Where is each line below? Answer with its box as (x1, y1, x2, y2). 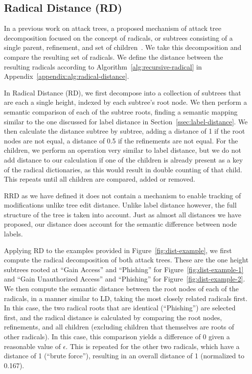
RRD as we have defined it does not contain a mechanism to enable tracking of (4, 190, 241, 200)
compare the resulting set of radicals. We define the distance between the (4, 51, 223, 62)
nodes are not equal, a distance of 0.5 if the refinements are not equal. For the (4, 135, 238, 145)
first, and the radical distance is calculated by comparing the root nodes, (4, 312, 222, 322)
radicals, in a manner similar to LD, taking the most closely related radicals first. (4, 293, 248, 303)
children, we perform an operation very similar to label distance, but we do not (4, 145, 241, 155)
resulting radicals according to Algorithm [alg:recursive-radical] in (4, 61, 202, 71)
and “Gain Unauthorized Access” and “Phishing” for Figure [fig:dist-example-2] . (4, 274, 245, 284)
